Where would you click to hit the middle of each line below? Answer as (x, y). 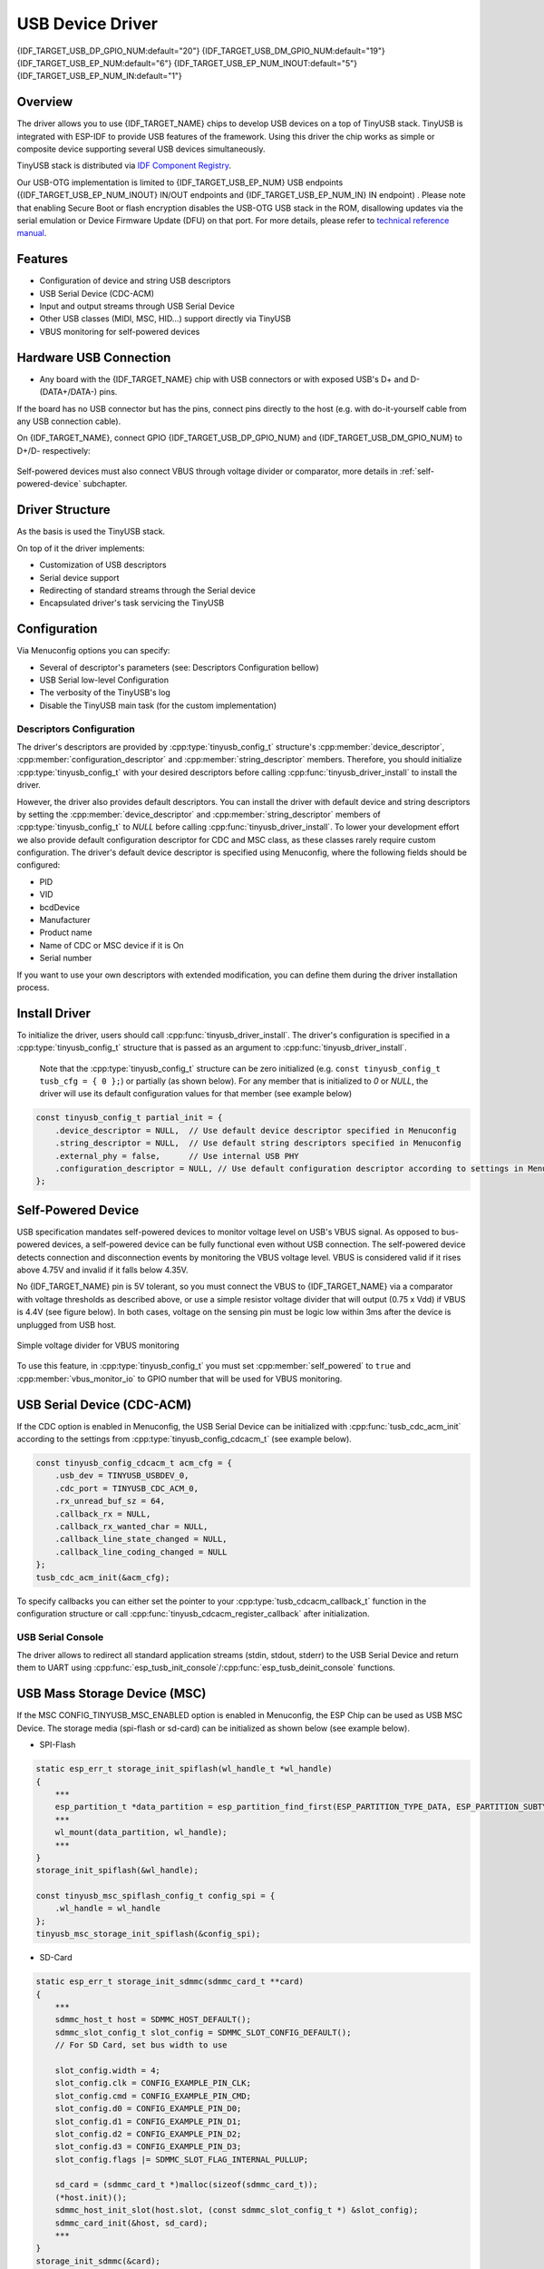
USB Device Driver (87, 24)
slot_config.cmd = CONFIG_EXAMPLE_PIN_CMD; (153, 2096)
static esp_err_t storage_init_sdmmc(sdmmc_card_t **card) (170, 1982)
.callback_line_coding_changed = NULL (141, 1552)
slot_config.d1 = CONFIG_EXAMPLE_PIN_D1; (148, 2121)
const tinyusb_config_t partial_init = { (129, 1118)
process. (33, 987)
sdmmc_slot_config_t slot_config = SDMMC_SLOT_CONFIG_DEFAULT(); (203, 2032)
